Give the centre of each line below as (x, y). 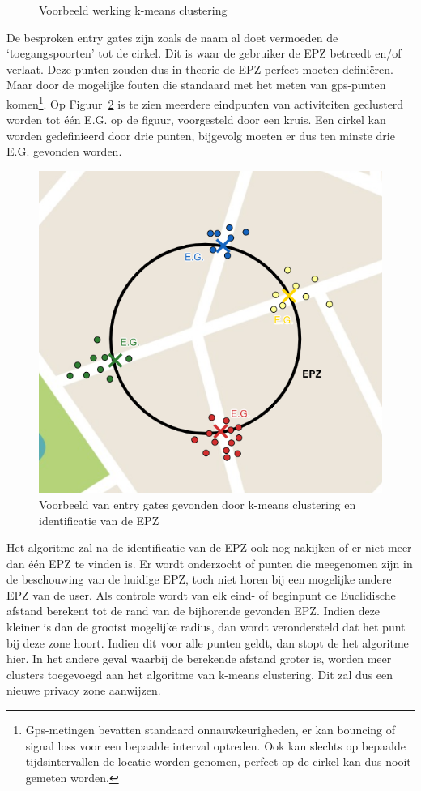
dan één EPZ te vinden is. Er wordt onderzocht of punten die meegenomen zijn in (210, 563)
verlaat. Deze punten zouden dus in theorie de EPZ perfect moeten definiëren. (200, 68)
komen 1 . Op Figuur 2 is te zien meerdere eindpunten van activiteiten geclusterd (205, 102)
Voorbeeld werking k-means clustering (133, 10)
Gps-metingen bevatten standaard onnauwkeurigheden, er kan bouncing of (210, 730)
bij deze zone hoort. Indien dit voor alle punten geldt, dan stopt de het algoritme (208, 642)
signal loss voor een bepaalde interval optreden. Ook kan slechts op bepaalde (215, 745)
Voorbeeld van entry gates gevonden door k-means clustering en (198, 504)
